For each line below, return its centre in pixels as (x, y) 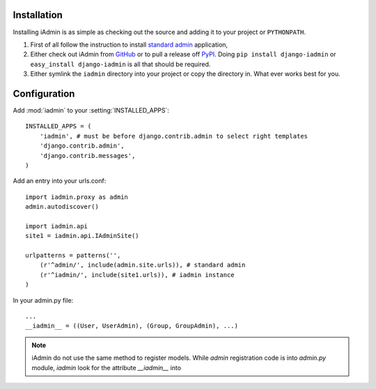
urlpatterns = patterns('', (73, 255)
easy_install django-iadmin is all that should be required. (120, 64)
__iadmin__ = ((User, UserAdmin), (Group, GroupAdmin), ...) (132, 326)
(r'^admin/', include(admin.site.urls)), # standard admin (142, 265)
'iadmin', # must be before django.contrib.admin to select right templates (174, 136)
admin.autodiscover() (62, 207)
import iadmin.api (57, 226)
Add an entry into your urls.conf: (60, 181)
